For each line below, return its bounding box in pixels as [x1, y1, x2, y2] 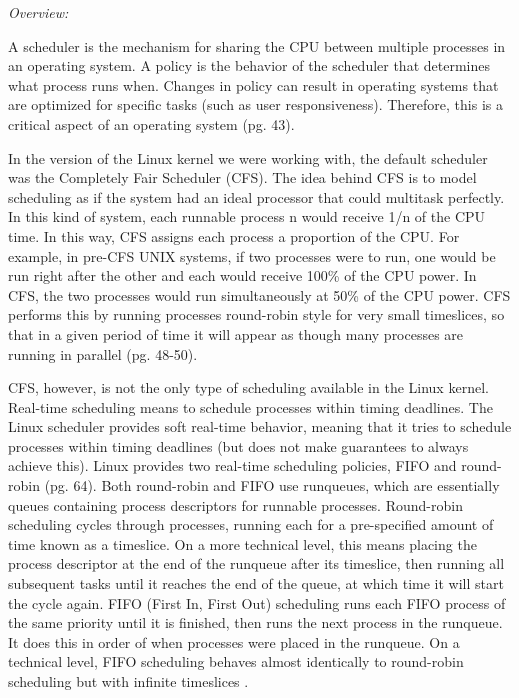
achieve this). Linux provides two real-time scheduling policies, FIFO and [8, 455, 457, 476]
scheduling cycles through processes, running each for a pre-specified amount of [8, 514, 494, 535]
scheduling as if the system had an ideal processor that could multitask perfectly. [8, 186, 505, 207]
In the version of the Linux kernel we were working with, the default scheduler [8, 147, 488, 168]
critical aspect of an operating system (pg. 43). [8, 113, 295, 134]
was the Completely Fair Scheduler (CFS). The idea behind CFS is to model [8, 167, 477, 188]
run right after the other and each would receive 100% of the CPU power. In [8, 265, 477, 286]
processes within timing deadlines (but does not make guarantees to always [8, 435, 469, 456]
